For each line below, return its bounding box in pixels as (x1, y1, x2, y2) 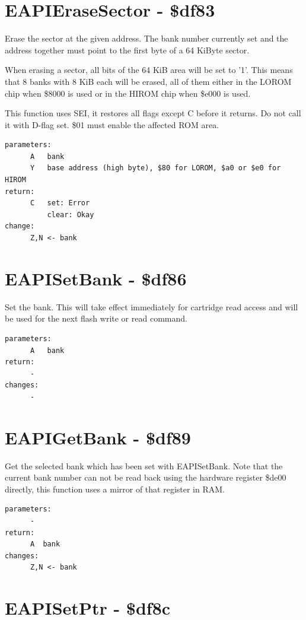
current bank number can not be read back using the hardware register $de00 (5, 471, 286, 484)
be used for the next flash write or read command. (5, 312, 187, 325)
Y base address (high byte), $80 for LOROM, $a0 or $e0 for (30, 164, 281, 173)
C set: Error (30, 199, 90, 208)
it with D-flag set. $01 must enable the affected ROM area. (5, 118, 219, 131)
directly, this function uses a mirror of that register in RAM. (5, 482, 225, 495)
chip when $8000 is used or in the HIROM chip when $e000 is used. (5, 87, 251, 99)
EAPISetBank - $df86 (5, 266, 187, 290)
